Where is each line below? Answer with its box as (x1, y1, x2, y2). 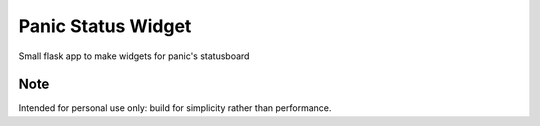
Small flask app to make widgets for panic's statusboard (18, 50, 250, 62)
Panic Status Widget (18, 15, 192, 37)
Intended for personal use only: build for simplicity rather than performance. (18, 102, 332, 114)
